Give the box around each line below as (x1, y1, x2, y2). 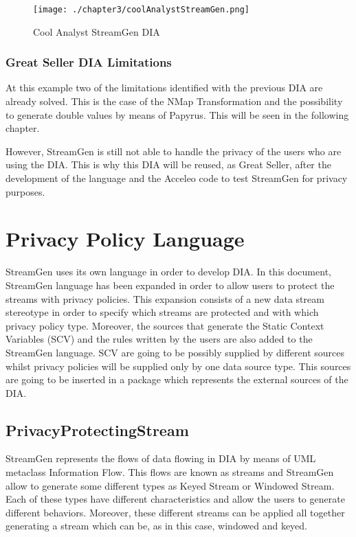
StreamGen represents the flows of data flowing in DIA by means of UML (5, 451, 316, 466)
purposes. (5, 184, 45, 198)
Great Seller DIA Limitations (5, 54, 172, 71)
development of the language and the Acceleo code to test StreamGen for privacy (5, 171, 348, 185)
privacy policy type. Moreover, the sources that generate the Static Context (5, 318, 324, 332)
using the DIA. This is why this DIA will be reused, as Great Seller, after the (5, 157, 331, 172)
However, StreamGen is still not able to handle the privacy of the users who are (5, 144, 342, 158)
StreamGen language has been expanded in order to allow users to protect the (5, 277, 335, 292)
